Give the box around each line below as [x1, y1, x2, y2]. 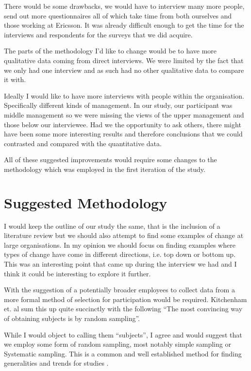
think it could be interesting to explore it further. [4, 268, 151, 278]
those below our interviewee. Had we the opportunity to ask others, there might [4, 119, 241, 129]
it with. [4, 74, 26, 84]
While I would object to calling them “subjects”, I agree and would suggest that [4, 329, 242, 339]
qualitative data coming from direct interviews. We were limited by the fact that [4, 55, 244, 65]
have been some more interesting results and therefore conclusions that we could [4, 129, 243, 139]
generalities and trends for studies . [4, 358, 109, 368]
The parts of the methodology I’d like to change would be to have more [4, 46, 217, 56]
